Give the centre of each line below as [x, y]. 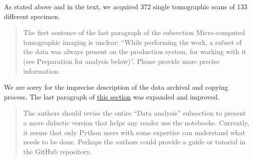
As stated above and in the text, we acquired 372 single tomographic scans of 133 [126, 6]
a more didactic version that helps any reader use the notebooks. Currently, [136, 122]
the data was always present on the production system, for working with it [135, 51]
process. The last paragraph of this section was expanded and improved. [112, 96]
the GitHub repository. [57, 151]
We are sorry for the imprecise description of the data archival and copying [116, 87]
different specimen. [32, 16]
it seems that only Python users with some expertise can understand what [134, 132]
